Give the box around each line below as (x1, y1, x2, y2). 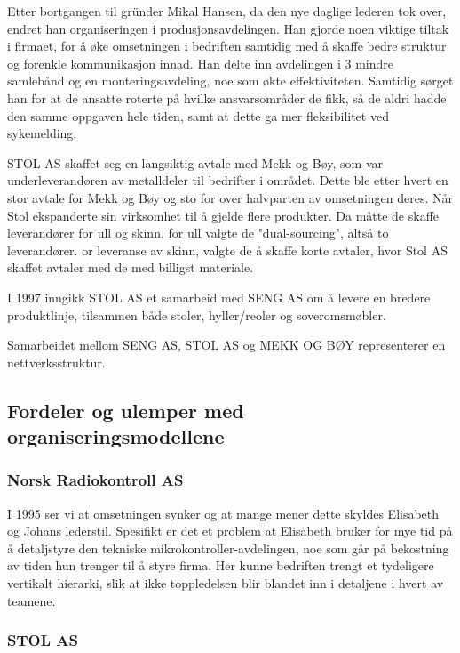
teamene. (7, 591, 56, 609)
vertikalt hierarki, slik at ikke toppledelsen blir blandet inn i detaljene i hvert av (7, 574, 444, 593)
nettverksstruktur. (7, 352, 106, 371)
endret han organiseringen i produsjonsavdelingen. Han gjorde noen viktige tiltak (7, 19, 449, 37)
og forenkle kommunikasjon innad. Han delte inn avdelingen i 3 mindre (7, 53, 393, 72)
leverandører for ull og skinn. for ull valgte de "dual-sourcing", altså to (7, 223, 389, 242)
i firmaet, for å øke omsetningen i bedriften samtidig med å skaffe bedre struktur (7, 36, 447, 55)
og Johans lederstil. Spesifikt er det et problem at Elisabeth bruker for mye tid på (7, 521, 453, 540)
